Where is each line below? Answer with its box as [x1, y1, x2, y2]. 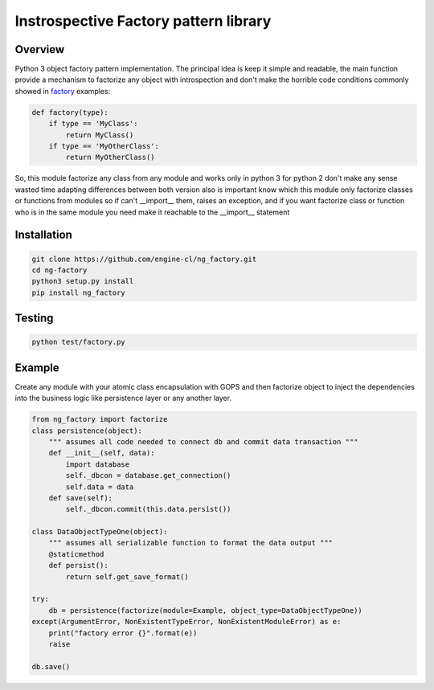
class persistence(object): [31, 426, 142, 435]
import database [65, 459, 130, 469]
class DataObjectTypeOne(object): [31, 527, 168, 537]
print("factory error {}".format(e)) [48, 628, 198, 638]
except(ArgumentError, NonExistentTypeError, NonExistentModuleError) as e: [31, 617, 342, 627]
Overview [14, 43, 65, 56]
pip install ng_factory [31, 288, 126, 297]
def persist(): [48, 561, 108, 570]
